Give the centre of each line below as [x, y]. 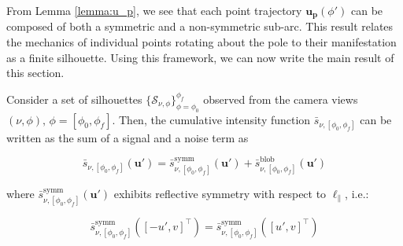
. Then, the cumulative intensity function [211, 119]
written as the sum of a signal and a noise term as [128, 137]
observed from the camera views [281, 99]
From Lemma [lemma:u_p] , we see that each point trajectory [154, 10]
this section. [35, 73]
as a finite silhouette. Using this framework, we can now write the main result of [200, 57]
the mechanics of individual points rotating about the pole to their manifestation [201, 42]
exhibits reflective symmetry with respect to [220, 193]
